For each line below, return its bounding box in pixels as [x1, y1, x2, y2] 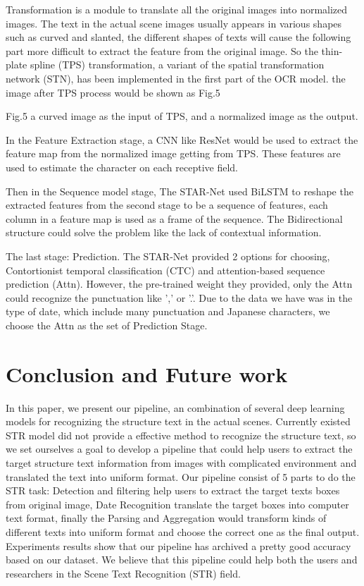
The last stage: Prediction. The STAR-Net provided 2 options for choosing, [6, 248, 330, 263]
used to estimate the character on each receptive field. [6, 159, 238, 174]
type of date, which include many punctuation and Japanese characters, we [6, 304, 330, 319]
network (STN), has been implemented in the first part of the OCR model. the [6, 71, 346, 85]
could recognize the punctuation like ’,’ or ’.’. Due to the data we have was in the [6, 290, 353, 305]
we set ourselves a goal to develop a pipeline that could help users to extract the [6, 441, 353, 456]
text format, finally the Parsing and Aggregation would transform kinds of [6, 511, 327, 525]
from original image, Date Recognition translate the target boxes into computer [6, 496, 349, 511]
